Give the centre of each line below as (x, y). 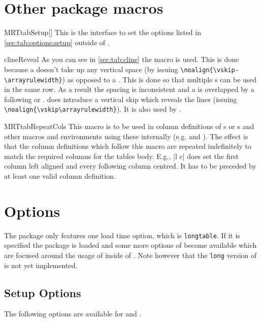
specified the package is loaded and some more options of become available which (130, 245)
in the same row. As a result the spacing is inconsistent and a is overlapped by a (129, 89)
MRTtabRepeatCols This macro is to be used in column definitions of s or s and (129, 126)
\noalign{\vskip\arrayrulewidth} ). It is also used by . (93, 109)
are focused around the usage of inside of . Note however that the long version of (130, 255)
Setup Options (43, 292)
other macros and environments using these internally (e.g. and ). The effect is (126, 136)
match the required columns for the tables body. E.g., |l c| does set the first (121, 156)
